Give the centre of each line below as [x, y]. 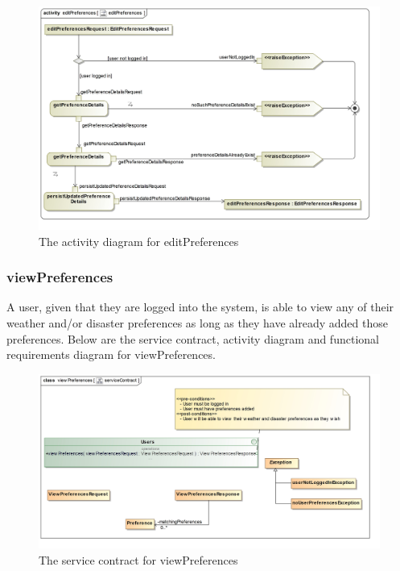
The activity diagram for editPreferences [139, 241]
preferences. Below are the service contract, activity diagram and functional [193, 338]
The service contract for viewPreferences [138, 559]
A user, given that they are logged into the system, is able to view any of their [200, 307]
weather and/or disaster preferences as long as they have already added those [197, 323]
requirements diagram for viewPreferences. [111, 354]
